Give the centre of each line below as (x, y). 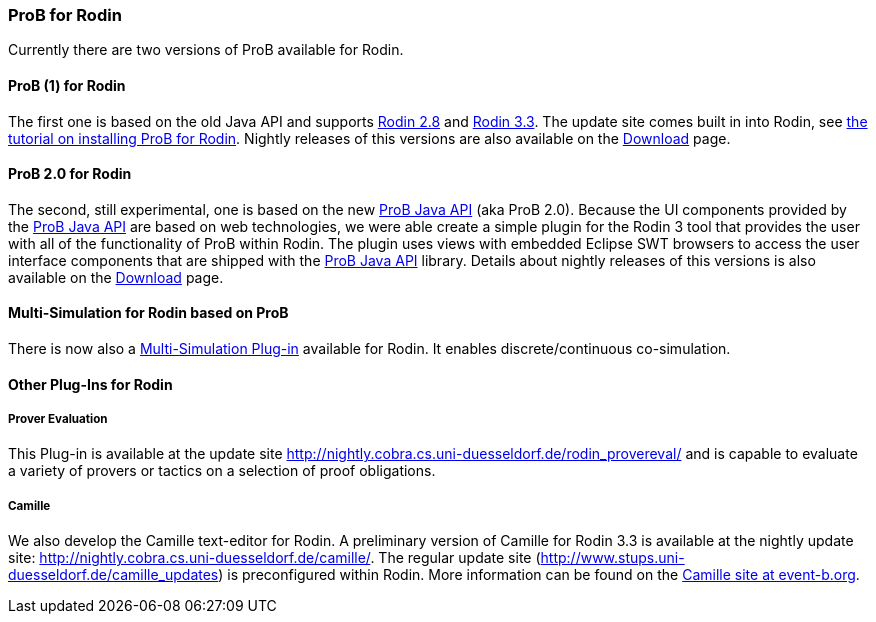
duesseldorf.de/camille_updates (113, 575)
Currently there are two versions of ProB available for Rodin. (206, 50)
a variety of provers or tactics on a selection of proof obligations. (222, 471)
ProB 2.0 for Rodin (70, 174)
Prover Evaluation (58, 419)
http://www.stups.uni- (612, 558)
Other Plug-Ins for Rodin (90, 384)
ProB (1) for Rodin (67, 85)
